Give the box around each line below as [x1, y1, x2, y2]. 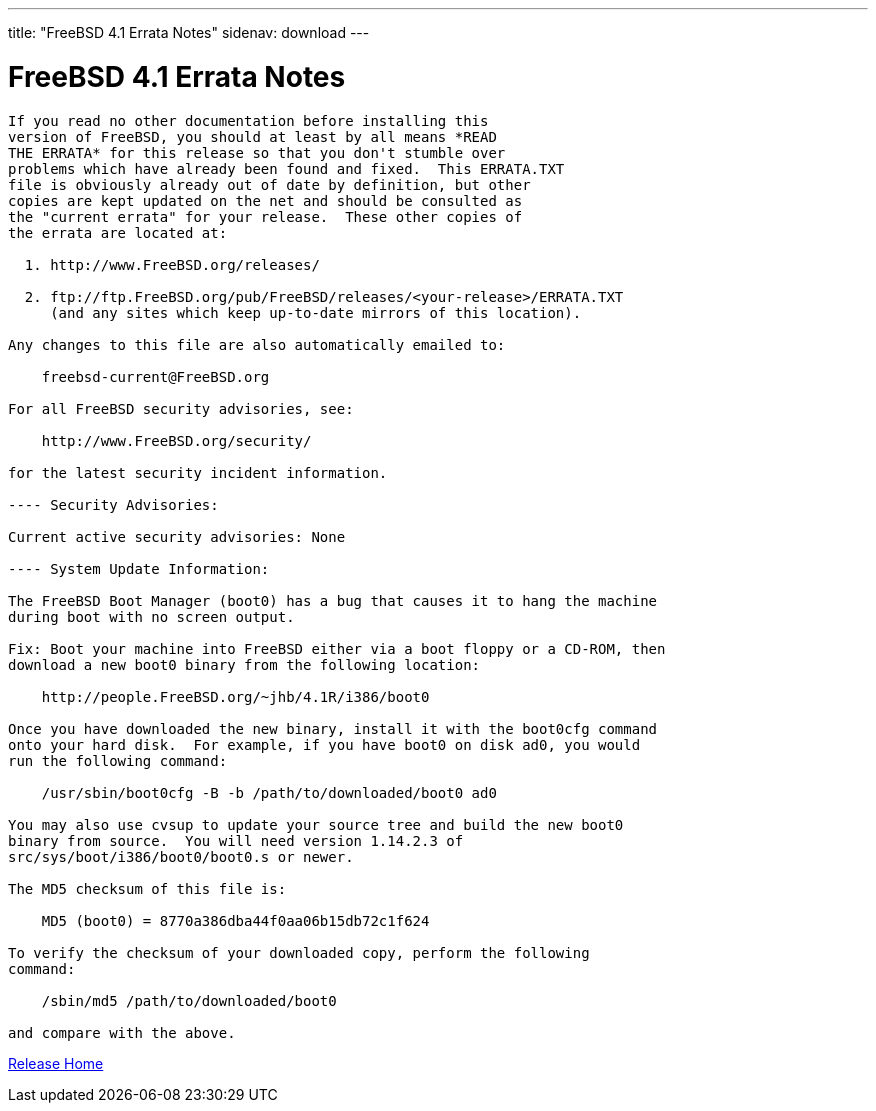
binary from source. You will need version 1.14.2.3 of [8, 832, 464, 849]
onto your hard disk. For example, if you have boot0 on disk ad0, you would [8, 736, 641, 753]
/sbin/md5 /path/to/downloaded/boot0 [41, 992, 337, 1009]
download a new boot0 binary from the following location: [8, 656, 481, 673]
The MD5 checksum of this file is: [8, 880, 287, 897]
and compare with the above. [8, 1024, 236, 1041]
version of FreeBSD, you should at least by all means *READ [8, 128, 497, 145]
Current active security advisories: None [8, 528, 346, 545]
